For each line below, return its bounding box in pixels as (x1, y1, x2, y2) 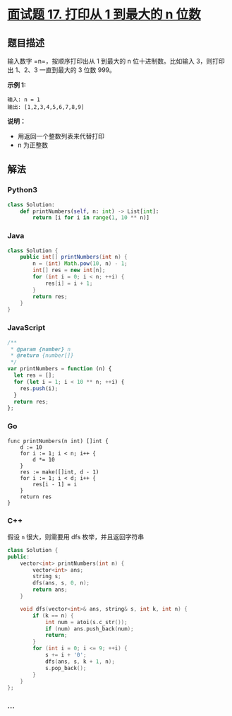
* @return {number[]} (10, 352, 74, 359)
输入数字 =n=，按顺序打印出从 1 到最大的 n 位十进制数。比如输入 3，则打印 (7, 57, 226, 65)
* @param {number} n (10, 346, 71, 353)
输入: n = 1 (7, 96, 40, 103)
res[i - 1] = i (32, 481, 78, 488)
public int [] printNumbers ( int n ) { (20, 254, 128, 261)
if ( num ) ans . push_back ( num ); (44, 625, 134, 633)
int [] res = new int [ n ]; (32, 266, 106, 274)
